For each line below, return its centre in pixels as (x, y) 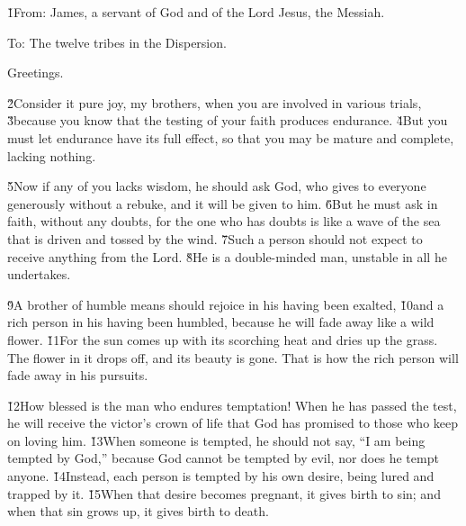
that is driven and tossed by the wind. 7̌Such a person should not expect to (215, 238)
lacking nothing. (52, 155)
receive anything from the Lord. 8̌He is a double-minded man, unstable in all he (227, 256)
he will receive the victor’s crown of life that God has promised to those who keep (233, 423)
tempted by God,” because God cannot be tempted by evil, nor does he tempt (223, 458)
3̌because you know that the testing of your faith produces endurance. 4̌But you (228, 120)
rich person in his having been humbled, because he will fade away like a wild (221, 322)
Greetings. (36, 73)
